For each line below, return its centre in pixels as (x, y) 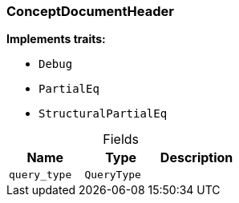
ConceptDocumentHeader (90, 11)
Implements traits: (56, 39)
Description (196, 158)
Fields (121, 139)
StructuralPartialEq (103, 114)
